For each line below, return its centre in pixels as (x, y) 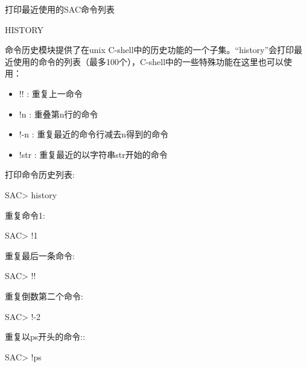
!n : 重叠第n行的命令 (59, 114)
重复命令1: (25, 215)
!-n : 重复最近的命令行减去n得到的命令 (94, 134)
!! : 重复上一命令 (51, 93)
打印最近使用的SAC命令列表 (60, 9)
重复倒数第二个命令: (44, 296)
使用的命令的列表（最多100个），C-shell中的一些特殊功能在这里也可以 (148, 61)
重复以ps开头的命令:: (45, 337)
